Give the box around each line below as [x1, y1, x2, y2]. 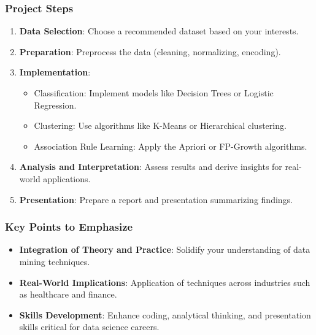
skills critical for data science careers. [19, 320, 160, 333]
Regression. [34, 98, 77, 111]
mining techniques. [19, 255, 90, 268]
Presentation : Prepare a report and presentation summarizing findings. [19, 193, 293, 206]
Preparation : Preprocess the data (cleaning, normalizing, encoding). [19, 45, 281, 58]
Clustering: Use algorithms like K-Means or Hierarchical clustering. [34, 119, 287, 132]
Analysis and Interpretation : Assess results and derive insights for [19, 160, 282, 173]
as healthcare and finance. [19, 288, 117, 301]
